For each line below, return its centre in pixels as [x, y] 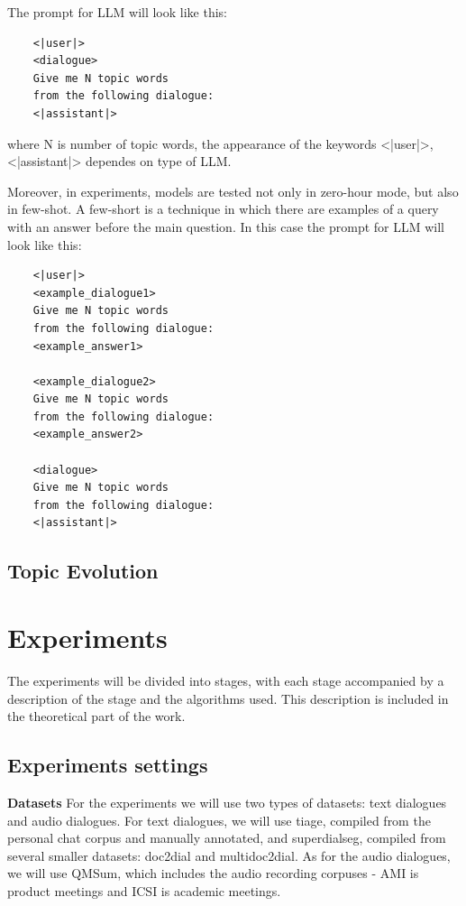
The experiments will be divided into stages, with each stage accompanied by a [226, 680]
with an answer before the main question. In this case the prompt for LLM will [226, 226]
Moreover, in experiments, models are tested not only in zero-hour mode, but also [233, 191]
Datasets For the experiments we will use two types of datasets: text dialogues [227, 802]
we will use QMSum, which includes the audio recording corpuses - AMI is [213, 873]
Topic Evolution [83, 571]
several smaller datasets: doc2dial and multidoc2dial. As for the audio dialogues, [229, 855]
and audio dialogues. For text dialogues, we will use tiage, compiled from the [219, 820]
